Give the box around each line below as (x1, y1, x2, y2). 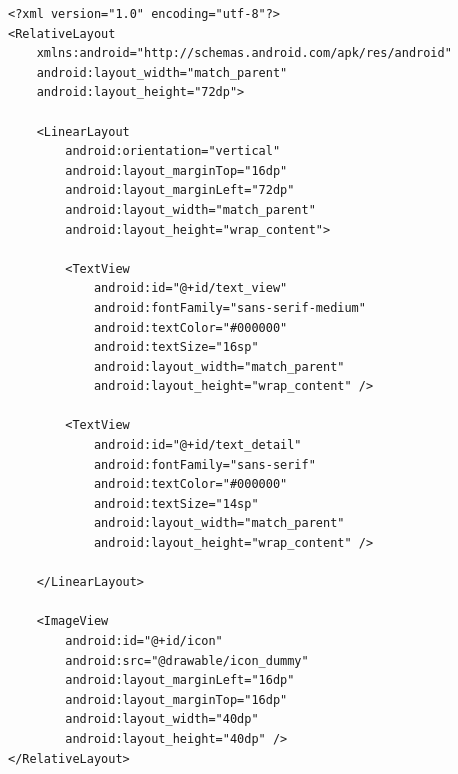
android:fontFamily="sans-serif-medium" (93, 300, 366, 315)
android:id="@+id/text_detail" (93, 438, 302, 453)
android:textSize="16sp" (93, 340, 259, 355)
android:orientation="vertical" (65, 144, 281, 159)
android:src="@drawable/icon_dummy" (65, 653, 309, 668)
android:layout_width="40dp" (65, 712, 259, 727)
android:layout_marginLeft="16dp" (65, 673, 295, 688)
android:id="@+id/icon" (65, 634, 223, 648)
